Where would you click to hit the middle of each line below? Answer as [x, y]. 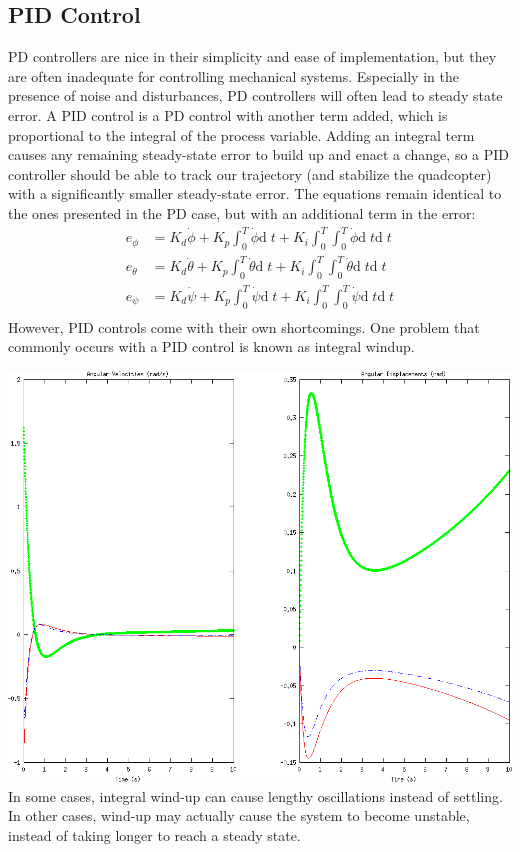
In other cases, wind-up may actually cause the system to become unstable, [239, 815]
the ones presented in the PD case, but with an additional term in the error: [242, 212]
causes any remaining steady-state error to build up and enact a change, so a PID [259, 154]
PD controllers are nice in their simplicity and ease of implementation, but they [252, 56]
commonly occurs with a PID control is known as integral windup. [211, 346]
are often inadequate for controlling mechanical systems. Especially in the [233, 75]
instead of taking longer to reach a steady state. [154, 835]
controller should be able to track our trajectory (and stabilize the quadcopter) [250, 173]
